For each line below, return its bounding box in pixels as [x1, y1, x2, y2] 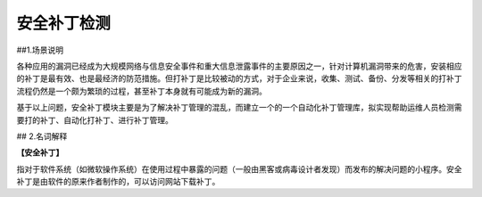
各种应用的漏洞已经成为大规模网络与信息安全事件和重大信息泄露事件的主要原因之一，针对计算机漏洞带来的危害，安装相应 [16, 61, 462, 71]
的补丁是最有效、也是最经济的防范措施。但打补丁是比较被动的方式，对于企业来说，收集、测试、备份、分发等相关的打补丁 [16, 73, 462, 84]
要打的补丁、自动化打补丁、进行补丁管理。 [16, 114, 173, 125]
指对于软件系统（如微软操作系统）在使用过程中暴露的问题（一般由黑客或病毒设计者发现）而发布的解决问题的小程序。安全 [16, 163, 462, 174]
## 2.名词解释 [16, 130, 68, 142]
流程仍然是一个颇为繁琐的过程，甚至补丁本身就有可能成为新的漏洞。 [16, 86, 267, 96]
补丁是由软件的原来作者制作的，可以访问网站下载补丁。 [16, 176, 220, 187]
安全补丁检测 [16, 13, 112, 33]
